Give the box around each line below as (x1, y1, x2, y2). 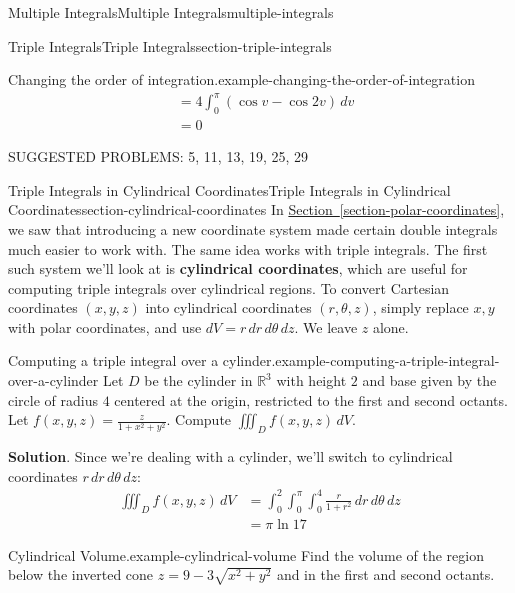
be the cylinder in (144, 370, 253, 391)
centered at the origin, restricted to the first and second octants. (114, 389, 508, 410)
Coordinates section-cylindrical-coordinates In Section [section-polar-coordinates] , (8, 199, 505, 220)
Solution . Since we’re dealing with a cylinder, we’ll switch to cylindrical (8, 446, 453, 467)
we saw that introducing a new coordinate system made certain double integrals (8, 218, 498, 239)
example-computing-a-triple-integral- (275, 350, 500, 371)
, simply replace (372, 297, 469, 318)
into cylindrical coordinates (145, 297, 312, 318)
